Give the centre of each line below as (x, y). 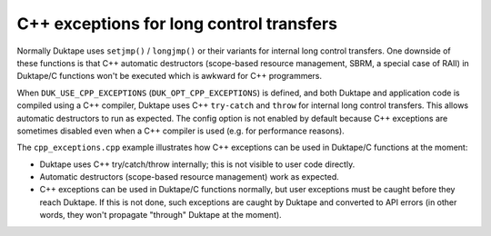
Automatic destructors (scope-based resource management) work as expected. (190, 177)
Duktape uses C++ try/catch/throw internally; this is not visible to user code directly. (197, 164)
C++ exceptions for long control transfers (177, 24)
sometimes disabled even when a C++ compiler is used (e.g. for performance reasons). (180, 131)
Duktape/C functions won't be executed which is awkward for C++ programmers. (170, 76)
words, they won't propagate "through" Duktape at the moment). (160, 215)
